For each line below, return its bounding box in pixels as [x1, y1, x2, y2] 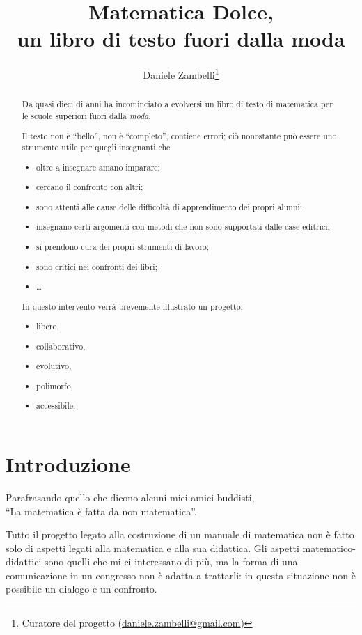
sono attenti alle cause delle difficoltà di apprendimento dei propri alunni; [36, 201, 303, 212]
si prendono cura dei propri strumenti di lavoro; [36, 240, 210, 252]
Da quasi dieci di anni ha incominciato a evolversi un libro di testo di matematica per [22, 98, 333, 110]
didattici [6, 554, 42, 569]
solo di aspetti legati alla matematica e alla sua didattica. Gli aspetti [6, 540, 299, 555]
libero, [36, 320, 59, 332]
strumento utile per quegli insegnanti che [22, 141, 171, 153]
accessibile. [36, 400, 76, 411]
